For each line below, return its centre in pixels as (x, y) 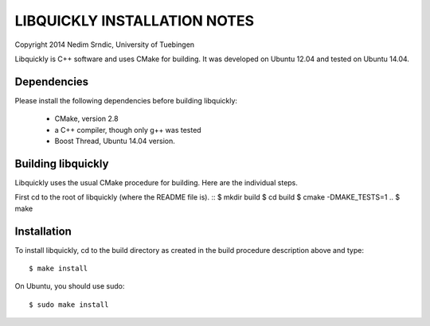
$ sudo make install (69, 305)
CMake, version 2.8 (86, 118)
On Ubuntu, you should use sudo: (70, 286)
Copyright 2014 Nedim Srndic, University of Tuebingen (105, 45)
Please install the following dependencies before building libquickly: (126, 100)
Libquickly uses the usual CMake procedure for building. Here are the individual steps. (156, 182)
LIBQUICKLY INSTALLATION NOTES (135, 21)
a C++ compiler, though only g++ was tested (128, 130)
